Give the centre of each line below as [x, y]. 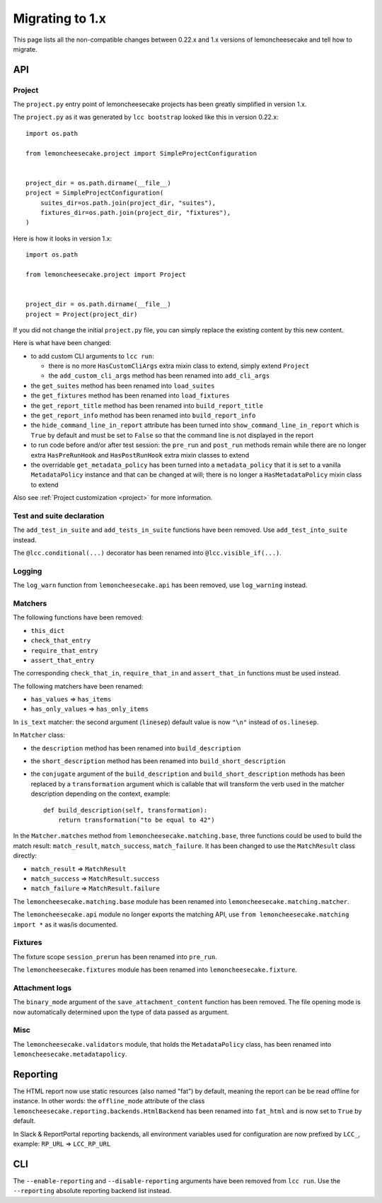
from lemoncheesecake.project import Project [106, 274]
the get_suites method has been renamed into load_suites [123, 385]
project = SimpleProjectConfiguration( [95, 193]
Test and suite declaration [59, 516]
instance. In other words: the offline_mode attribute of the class [109, 1101]
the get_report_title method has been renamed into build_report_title [147, 405]
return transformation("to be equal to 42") [136, 820]
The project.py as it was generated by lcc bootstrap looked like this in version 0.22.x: [146, 117]
